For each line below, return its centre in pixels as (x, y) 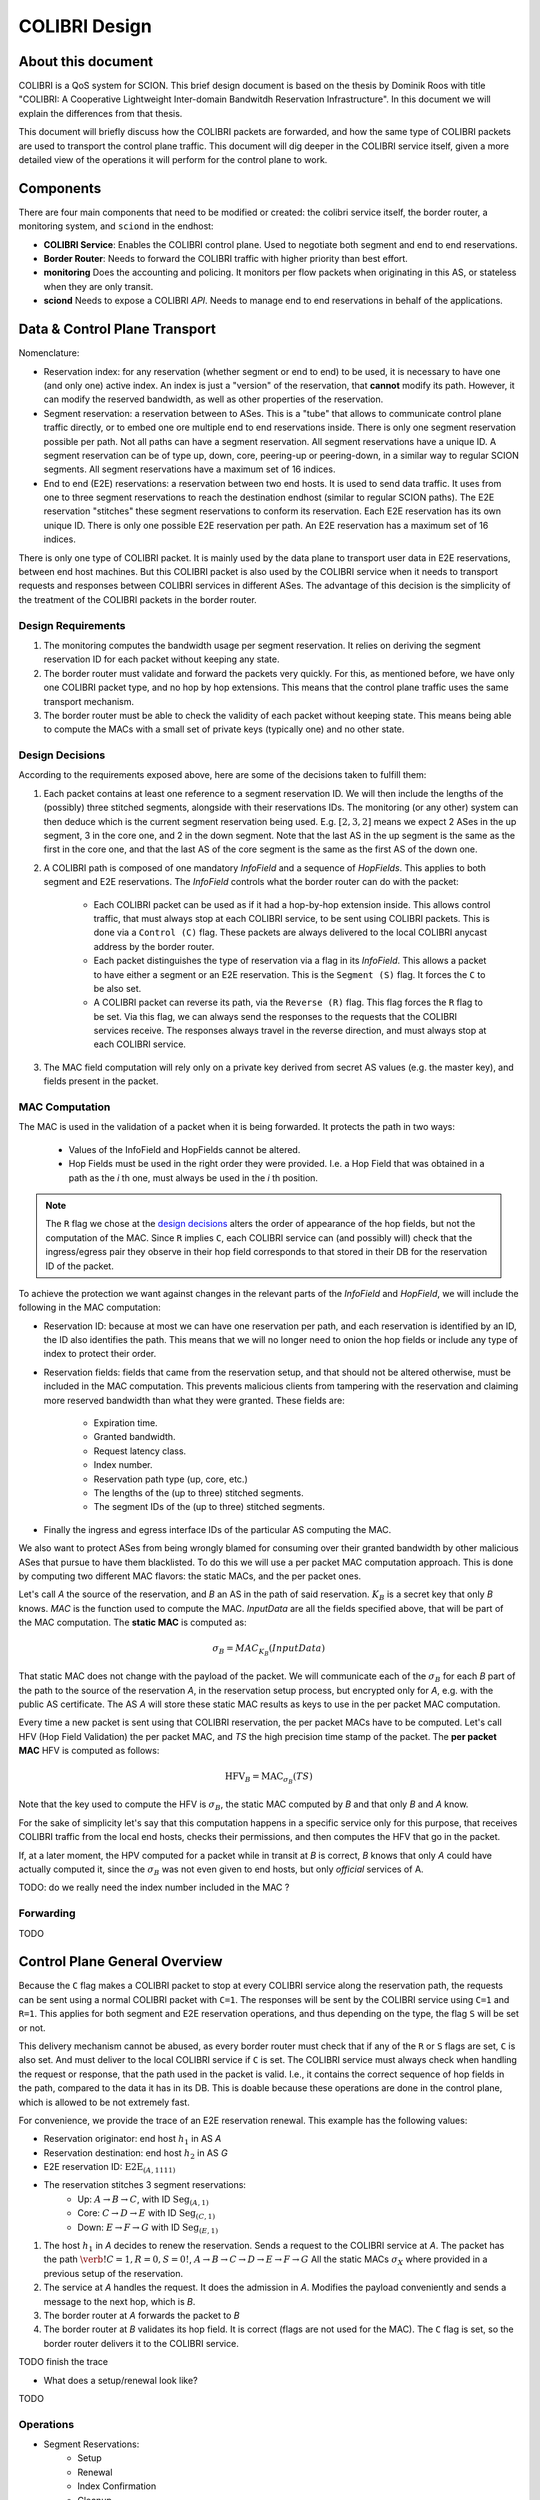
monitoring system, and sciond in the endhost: (116, 226)
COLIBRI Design (85, 26)
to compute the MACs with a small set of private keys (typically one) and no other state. (224, 729)
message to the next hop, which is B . (119, 2301)
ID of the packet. (79, 1266)
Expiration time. (126, 1423)
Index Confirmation (117, 2486)
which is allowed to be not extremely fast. (104, 2102)
